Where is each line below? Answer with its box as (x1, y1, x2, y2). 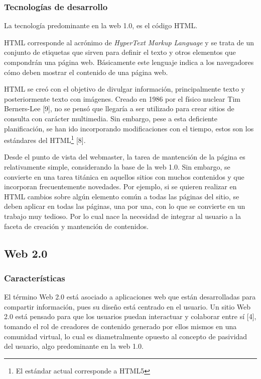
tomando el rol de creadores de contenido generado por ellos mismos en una (4, 321, 237, 331)
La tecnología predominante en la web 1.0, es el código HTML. (4, 20, 198, 31)
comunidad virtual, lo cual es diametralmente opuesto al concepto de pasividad (4, 331, 247, 341)
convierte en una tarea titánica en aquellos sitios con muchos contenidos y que (4, 171, 244, 182)
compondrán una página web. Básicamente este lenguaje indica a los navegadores (4, 57, 254, 67)
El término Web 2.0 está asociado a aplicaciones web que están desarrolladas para (4, 291, 256, 302)
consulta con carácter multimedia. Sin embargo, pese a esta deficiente (4, 113, 217, 123)
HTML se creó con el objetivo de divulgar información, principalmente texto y (4, 84, 245, 94)
